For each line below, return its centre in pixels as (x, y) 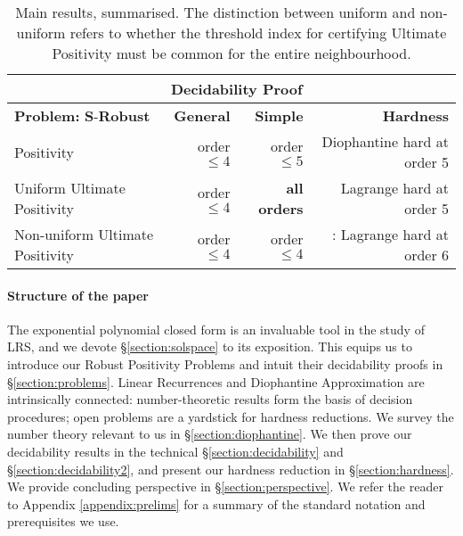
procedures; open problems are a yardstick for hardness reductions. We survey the (231, 416)
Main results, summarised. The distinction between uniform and (215, 12)
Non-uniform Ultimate (84, 234)
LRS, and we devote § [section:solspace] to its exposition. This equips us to (210, 346)
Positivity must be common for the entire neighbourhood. (231, 53)
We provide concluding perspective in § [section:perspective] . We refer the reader (225, 487)
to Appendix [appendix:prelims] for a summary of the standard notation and (216, 503)
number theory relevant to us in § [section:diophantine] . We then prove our (210, 434)
